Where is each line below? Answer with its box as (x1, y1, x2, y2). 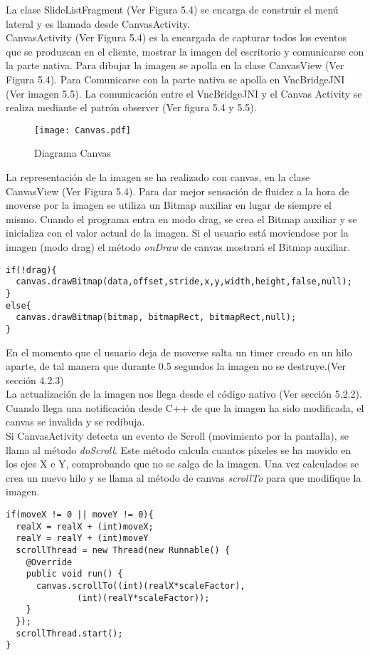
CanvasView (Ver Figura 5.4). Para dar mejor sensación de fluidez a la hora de (6, 183, 349, 198)
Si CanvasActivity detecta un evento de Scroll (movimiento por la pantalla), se (6, 428, 349, 443)
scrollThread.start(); (16, 628, 123, 639)
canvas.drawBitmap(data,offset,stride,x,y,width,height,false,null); (16, 277, 352, 287)
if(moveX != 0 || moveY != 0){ (6, 510, 154, 520)
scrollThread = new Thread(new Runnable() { (16, 545, 230, 555)
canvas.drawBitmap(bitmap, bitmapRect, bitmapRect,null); (16, 312, 297, 323)
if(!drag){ (6, 264, 57, 275)
